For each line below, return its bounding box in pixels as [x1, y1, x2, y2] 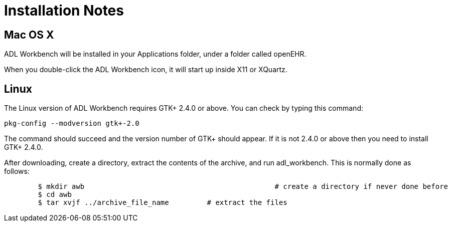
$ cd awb [38, 190, 72, 199]
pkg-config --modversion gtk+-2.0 [4, 119, 139, 128]
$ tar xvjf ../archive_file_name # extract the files [38, 198, 287, 207]
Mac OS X [4, 28, 54, 41]
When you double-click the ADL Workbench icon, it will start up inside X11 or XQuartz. [4, 65, 287, 74]
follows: [4, 167, 30, 176]
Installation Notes [4, 2, 124, 19]
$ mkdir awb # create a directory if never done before [38, 182, 448, 191]
